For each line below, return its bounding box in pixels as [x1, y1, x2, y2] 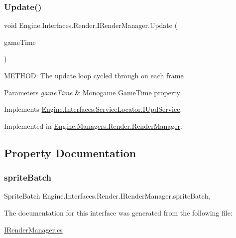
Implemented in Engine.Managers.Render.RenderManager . [4, 120, 182, 131]
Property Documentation [4, 145, 136, 160]
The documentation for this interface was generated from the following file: [4, 207, 233, 218]
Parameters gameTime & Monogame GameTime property [4, 87, 180, 97]
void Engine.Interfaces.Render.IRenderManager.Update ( [4, 20, 178, 30]
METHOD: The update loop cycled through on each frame [4, 70, 184, 80]
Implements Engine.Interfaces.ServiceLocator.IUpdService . [4, 104, 182, 114]
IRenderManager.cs [4, 224, 63, 235]
